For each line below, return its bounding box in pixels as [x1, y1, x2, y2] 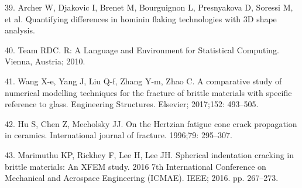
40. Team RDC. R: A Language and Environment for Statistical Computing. [5, 43, 279, 56]
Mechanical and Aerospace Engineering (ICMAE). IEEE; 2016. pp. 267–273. [5, 172, 279, 184]
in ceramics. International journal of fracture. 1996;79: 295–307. [5, 129, 232, 141]
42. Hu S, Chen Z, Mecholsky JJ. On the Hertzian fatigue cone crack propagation [5, 117, 297, 129]
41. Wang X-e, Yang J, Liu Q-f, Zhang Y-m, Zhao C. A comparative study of [5, 74, 282, 87]
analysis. [5, 24, 35, 36]
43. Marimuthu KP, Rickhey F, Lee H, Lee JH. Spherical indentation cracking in [5, 148, 294, 160]
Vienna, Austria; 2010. [5, 55, 85, 67]
